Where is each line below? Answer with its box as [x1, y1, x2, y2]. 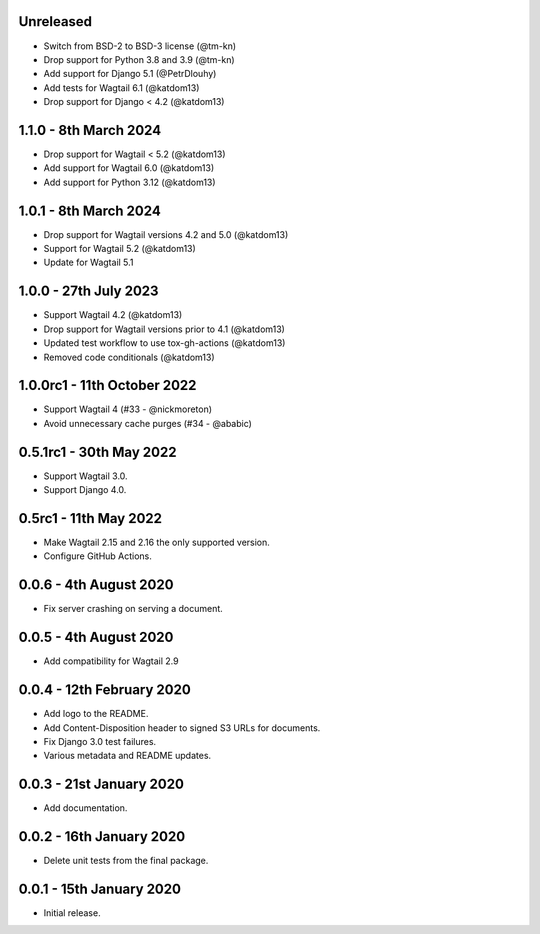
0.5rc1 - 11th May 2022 [18, 510, 163, 527]
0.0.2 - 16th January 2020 [18, 828, 186, 845]
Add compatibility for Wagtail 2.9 [43, 655, 179, 667]
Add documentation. [43, 802, 128, 814]
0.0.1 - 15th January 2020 [18, 880, 182, 897]
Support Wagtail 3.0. [43, 470, 129, 482]
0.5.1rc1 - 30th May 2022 [18, 443, 177, 460]
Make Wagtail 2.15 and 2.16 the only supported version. [43, 536, 270, 549]
